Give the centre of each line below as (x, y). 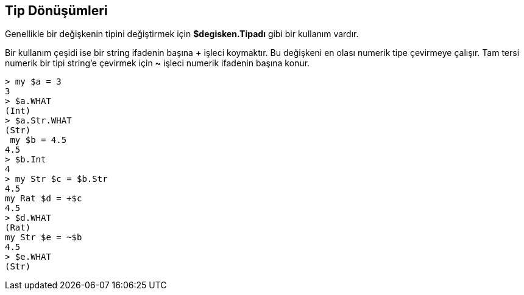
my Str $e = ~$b (44, 238)
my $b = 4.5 (38, 140)
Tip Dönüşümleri (56, 11)
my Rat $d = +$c (44, 199)
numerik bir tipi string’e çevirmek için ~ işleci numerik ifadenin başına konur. (158, 63)
